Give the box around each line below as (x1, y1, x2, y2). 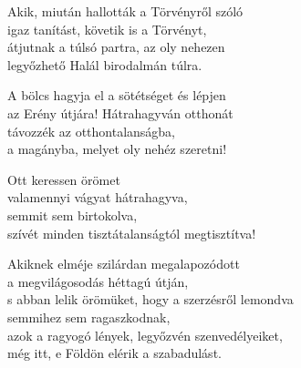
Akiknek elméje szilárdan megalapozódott (7, 254, 240, 273)
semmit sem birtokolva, (7, 205, 138, 224)
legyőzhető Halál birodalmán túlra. (7, 55, 202, 74)
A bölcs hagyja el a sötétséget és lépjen (7, 86, 226, 105)
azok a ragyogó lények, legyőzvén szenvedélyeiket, (7, 325, 283, 344)
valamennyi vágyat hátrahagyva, (7, 188, 188, 207)
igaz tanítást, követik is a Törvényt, (7, 19, 207, 38)
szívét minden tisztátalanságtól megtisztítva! (7, 223, 256, 242)
